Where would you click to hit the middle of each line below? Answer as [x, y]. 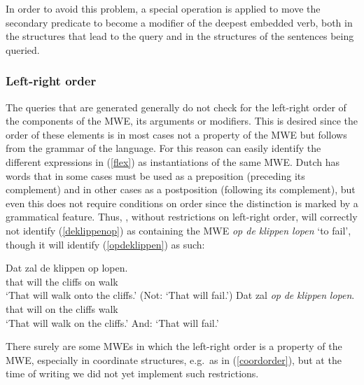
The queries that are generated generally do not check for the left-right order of [176, 107]
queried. [23, 49]
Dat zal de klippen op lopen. [67, 268]
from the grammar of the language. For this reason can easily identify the [163, 148]
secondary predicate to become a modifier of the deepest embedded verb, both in [179, 22]
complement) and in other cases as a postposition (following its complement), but [181, 189]
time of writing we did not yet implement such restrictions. [132, 373]
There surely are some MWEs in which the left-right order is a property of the [174, 346]
